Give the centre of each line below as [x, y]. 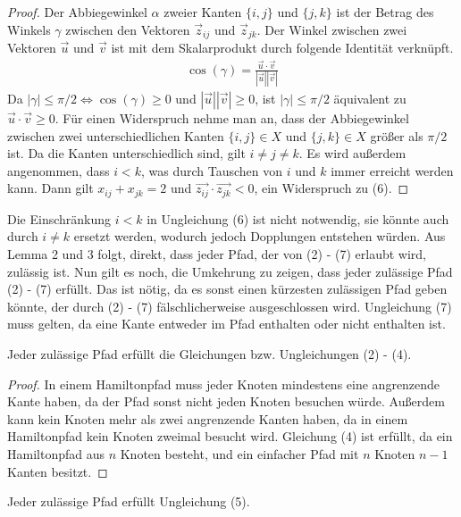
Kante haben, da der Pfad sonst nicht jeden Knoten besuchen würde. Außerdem [226, 401]
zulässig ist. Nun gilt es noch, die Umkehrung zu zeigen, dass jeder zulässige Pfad [230, 271]
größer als [397, 135]
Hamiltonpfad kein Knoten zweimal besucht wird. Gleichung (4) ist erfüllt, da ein [230, 436]
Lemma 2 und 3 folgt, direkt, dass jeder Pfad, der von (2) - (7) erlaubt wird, [217, 254]
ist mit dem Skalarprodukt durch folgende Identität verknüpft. [282, 48]
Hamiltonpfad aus [56, 454]
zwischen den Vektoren [128, 29]
